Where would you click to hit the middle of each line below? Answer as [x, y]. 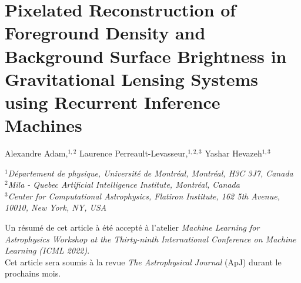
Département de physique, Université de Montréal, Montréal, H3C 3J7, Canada [150, 173]
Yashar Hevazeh [233, 153]
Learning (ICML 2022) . [47, 250]
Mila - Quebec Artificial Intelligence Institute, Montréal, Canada [124, 184]
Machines [44, 125]
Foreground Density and [105, 33]
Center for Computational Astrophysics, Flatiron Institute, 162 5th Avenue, [144, 196]
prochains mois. [33, 273]
